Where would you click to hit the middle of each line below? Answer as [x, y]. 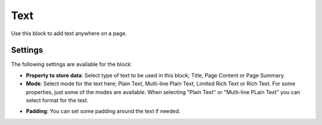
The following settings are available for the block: [72, 64]
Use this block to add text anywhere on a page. [69, 33]
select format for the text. [57, 101]
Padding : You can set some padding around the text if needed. [103, 111]
